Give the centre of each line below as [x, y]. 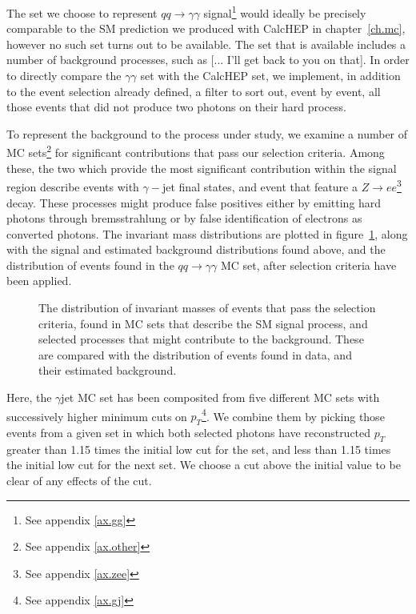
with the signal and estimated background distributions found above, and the [196, 249]
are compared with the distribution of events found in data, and [195, 354]
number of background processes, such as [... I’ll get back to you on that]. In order [208, 60]
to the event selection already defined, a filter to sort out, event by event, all [194, 91]
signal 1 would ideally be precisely [285, 12]
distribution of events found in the [90, 265]
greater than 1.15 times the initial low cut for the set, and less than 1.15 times [199, 449]
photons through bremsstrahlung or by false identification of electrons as [184, 218]
